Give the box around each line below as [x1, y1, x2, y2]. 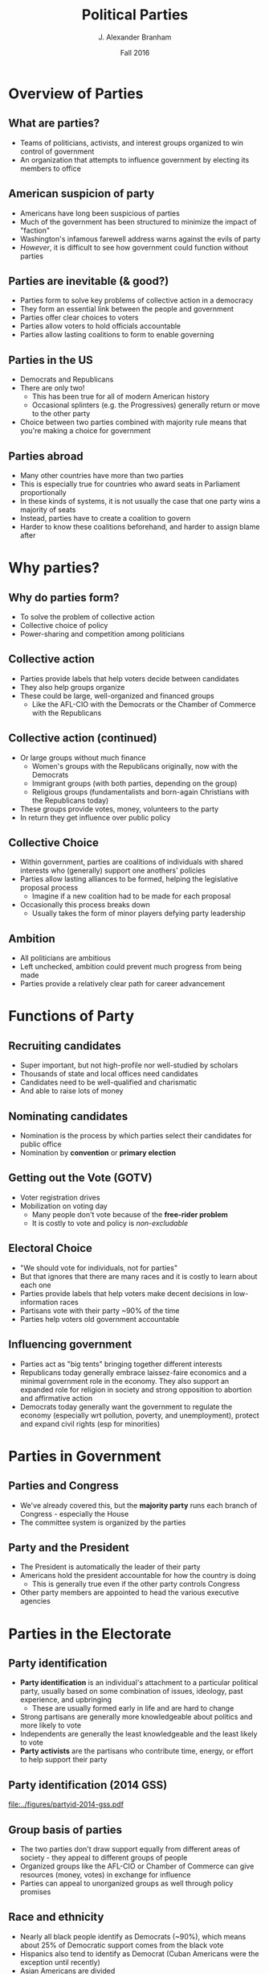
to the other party [31, 409, 91, 419]
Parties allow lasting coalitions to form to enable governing [19, 330, 214, 340]
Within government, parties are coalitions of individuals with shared [19, 857, 243, 867]
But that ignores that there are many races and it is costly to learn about [19, 1271, 258, 1281]
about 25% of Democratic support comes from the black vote [19, 1940, 224, 1950]
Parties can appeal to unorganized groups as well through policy [19, 1878, 234, 1888]
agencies [19, 1596, 51, 1606]
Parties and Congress [8, 1479, 119, 1493]
